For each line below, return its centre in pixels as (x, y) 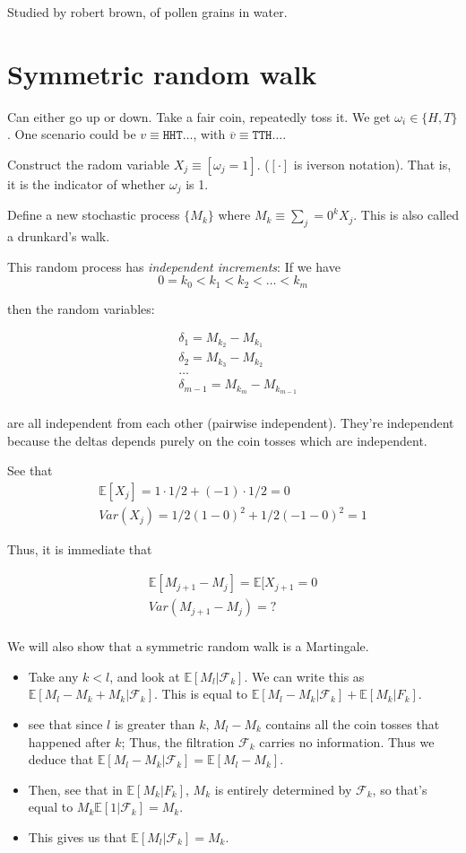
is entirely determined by (283, 789)
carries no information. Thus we (347, 741)
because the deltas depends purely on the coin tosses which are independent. (217, 440)
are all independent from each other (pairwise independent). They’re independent (231, 423)
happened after (69, 741)
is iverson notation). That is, (372, 164)
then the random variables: (81, 308)
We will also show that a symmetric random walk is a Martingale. (188, 646)
